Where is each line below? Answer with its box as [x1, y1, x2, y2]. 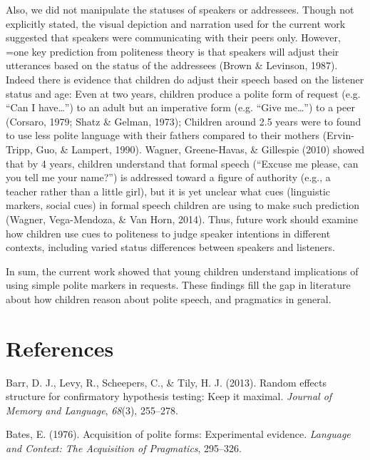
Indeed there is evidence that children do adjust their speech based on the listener [6, 71, 364, 86]
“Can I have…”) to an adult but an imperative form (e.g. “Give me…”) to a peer [6, 100, 355, 115]
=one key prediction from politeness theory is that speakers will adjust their [6, 44, 339, 58]
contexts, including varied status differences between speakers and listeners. [6, 240, 335, 255]
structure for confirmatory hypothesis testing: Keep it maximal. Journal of [6, 389, 332, 404]
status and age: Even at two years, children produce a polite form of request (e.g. [6, 86, 361, 101]
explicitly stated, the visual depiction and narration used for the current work [6, 16, 346, 31]
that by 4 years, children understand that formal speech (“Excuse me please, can [6, 155, 359, 170]
